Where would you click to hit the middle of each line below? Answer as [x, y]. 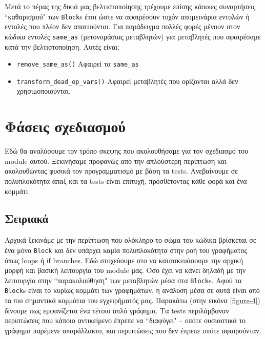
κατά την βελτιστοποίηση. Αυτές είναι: [62, 46]
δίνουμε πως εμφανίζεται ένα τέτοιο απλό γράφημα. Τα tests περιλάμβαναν [117, 310]
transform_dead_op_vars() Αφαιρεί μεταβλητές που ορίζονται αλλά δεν [127, 81]
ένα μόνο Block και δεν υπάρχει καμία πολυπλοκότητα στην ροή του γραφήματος [126, 250]
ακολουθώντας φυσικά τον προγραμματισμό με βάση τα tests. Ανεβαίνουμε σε [121, 171]
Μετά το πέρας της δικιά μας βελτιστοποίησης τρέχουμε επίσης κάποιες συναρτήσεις [130, 6]
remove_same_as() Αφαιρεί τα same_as [78, 64]
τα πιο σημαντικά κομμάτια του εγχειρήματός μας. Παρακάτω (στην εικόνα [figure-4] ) [132, 300]
